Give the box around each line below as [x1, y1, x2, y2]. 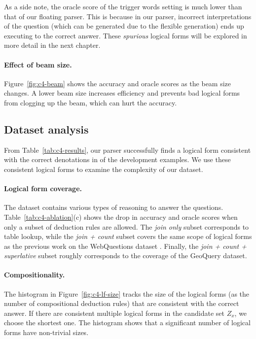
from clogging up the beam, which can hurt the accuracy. [4, 97, 177, 107]
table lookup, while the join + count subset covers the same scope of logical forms [4, 231, 252, 241]
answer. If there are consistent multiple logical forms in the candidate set [4, 307, 224, 318]
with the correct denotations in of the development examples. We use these [4, 154, 231, 165]
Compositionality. [4, 270, 65, 280]
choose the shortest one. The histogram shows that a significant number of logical [4, 317, 251, 328]
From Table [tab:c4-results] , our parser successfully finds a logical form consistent [4, 144, 251, 155]
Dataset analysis [4, 121, 89, 136]
